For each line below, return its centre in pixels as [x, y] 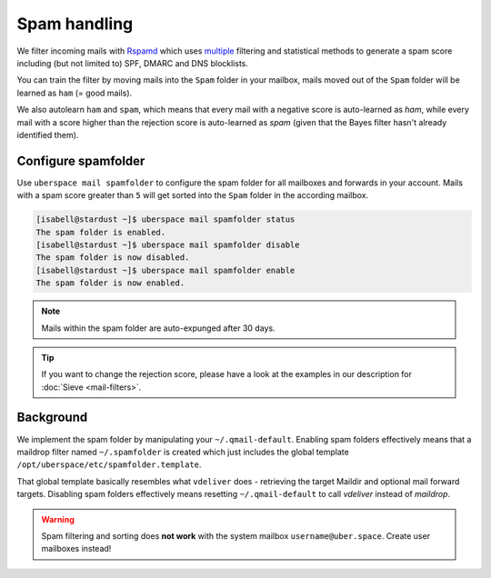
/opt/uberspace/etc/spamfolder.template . [109, 464]
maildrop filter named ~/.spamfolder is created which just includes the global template [183, 452]
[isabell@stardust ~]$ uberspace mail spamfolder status [165, 219]
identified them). [48, 135]
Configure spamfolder [81, 160]
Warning [58, 519]
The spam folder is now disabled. [113, 258]
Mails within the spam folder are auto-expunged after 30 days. [159, 328]
